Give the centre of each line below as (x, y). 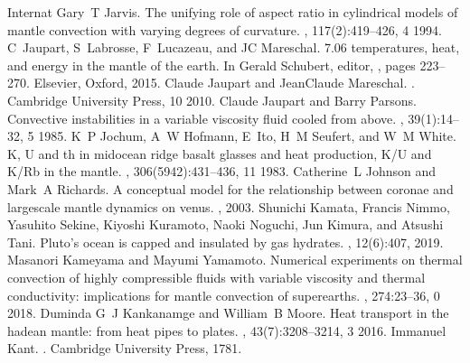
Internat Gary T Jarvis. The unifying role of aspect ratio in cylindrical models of (233, 12)
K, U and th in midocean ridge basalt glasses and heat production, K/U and (220, 153)
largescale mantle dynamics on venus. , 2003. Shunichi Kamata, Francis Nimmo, (229, 206)
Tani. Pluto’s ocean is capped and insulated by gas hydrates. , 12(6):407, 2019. (226, 242)
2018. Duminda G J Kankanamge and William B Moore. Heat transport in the (228, 313)
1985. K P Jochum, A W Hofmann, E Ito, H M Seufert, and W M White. (247, 136)
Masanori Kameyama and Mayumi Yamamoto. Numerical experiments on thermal (235, 260)
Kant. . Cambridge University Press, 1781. (125, 348)
